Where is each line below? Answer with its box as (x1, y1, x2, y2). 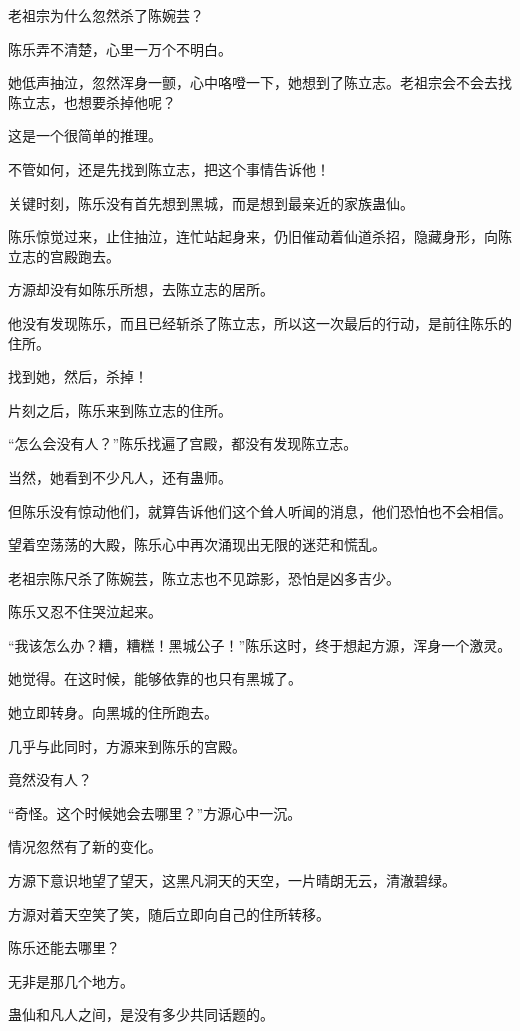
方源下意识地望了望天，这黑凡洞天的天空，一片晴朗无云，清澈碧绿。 (8, 870, 456, 891)
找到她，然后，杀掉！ (8, 366, 148, 387)
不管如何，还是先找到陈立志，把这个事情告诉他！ (8, 158, 330, 179)
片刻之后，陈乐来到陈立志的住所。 (8, 399, 232, 420)
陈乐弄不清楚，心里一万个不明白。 (8, 38, 232, 59)
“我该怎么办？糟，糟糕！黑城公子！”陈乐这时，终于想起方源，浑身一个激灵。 (8, 634, 512, 655)
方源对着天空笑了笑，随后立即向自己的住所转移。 (8, 903, 330, 924)
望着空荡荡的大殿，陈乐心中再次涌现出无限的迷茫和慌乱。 (8, 534, 386, 555)
